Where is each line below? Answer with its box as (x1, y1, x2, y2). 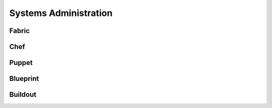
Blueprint (9, 74, 39, 83)
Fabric (9, 26, 30, 35)
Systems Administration (9, 7, 113, 18)
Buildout (9, 90, 37, 99)
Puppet (9, 58, 33, 67)
